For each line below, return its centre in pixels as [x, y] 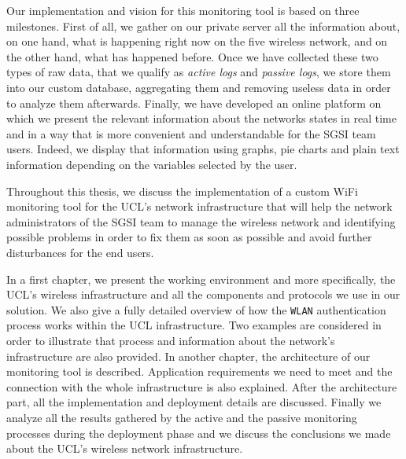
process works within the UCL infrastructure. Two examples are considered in [194, 325]
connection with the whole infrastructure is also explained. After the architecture [202, 386]
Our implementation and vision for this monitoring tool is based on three [183, 10]
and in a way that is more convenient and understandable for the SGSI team [191, 133]
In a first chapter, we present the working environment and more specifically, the [201, 279]
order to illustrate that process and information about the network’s [171, 340]
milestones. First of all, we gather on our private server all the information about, [203, 26]
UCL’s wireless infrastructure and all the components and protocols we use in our [203, 294]
